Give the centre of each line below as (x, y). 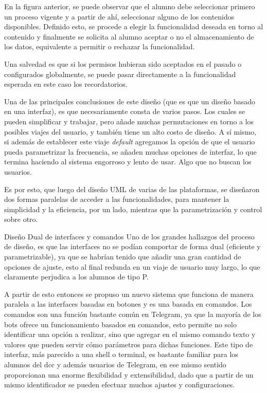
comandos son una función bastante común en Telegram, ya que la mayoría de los (133, 314)
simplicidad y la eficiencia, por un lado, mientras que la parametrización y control (133, 209)
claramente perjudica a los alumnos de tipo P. (76, 277)
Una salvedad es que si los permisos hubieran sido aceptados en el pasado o (123, 63)
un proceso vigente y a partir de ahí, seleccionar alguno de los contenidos (119, 16)
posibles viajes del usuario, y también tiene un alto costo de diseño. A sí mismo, (130, 131)
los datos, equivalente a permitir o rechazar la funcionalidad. (100, 46)
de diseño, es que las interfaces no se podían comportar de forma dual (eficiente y (132, 246)
